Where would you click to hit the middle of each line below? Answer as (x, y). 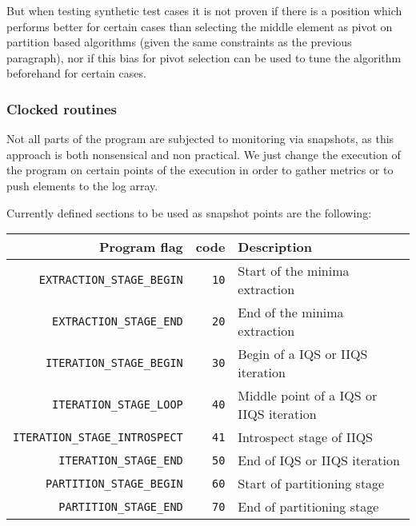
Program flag (141, 247)
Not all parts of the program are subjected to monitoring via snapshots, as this (200, 139)
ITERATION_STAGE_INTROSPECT (98, 437)
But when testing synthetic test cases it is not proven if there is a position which (204, 10)
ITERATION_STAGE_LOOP (118, 405)
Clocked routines (62, 108)
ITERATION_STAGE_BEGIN (114, 363)
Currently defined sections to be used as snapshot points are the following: (189, 212)
